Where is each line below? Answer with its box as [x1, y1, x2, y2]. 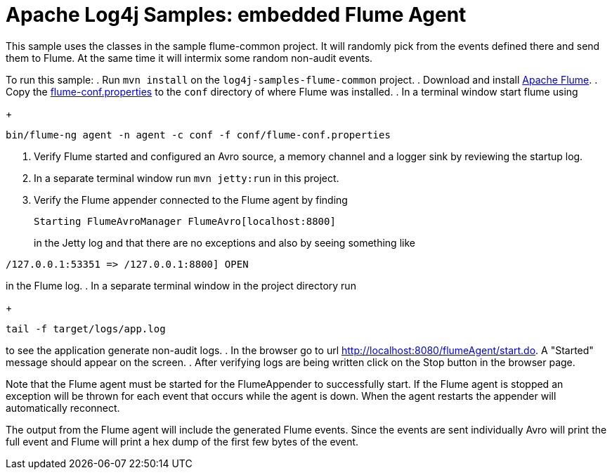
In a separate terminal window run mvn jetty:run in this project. [34, 171, 339, 184]
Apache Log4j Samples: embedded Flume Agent [6, 3, 467, 27]
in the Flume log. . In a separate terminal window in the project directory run [6, 279, 356, 292]
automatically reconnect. [6, 401, 120, 414]
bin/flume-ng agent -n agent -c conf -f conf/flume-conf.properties [6, 129, 391, 141]
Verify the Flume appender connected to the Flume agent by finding [34, 193, 348, 206]
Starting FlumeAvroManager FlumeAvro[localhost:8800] [34, 215, 336, 227]
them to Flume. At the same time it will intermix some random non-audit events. [6, 51, 373, 64]
